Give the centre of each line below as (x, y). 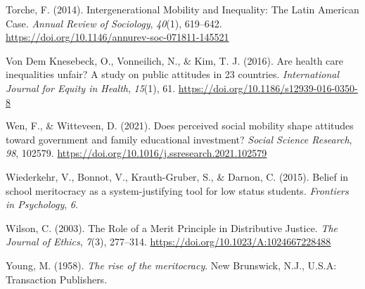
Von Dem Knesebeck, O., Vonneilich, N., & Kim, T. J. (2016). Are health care (175, 60)
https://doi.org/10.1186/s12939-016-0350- (268, 88)
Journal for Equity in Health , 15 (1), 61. (91, 88)
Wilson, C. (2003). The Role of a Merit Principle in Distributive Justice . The (172, 227)
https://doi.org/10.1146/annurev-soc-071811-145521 (117, 37)
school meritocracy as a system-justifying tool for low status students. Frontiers (177, 190)
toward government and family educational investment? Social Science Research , (179, 139)
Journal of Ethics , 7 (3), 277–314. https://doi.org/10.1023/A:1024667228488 (168, 242)
